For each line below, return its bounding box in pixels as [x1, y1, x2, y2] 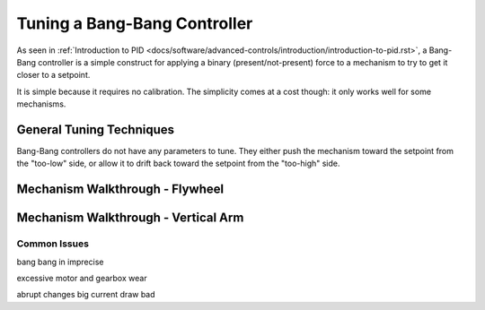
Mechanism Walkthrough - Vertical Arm [16, 211, 244, 226]
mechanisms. [16, 99, 66, 109]
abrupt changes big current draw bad [16, 289, 156, 300]
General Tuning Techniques [16, 122, 175, 137]
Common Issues [16, 237, 90, 250]
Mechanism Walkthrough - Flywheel [16, 182, 225, 197]
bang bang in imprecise [16, 256, 104, 267]
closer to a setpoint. [16, 70, 91, 81]
